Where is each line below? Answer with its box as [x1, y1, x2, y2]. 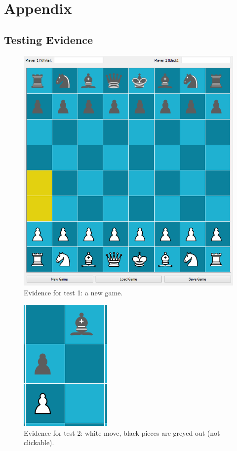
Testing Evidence [4, 32, 93, 47]
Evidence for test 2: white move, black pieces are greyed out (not [24, 427, 220, 438]
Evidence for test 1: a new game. [24, 287, 123, 297]
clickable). [24, 437, 54, 448]
